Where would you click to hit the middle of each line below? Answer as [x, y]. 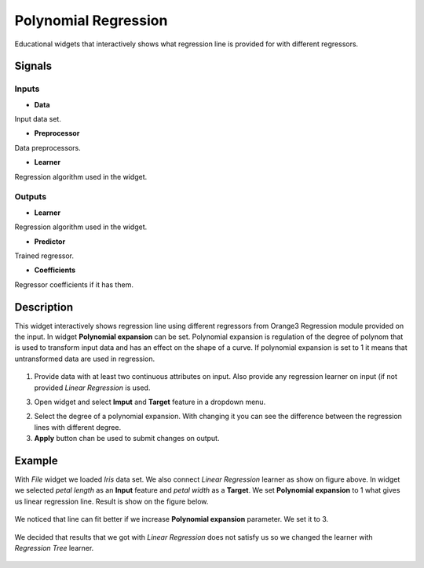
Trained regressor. [44, 256]
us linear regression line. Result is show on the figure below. [111, 501]
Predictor [50, 241]
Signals [33, 66]
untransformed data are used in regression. [85, 359]
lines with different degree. [78, 427]
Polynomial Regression [91, 20]
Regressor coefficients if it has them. [74, 284]
